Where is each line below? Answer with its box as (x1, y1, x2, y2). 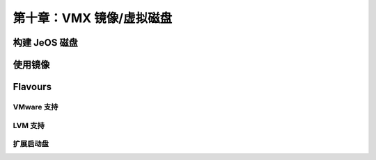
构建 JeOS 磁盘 (13, 37, 78, 48)
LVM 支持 (13, 121, 45, 130)
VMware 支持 (13, 102, 58, 112)
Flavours (13, 81, 52, 93)
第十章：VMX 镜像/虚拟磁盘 (13, 10, 173, 26)
